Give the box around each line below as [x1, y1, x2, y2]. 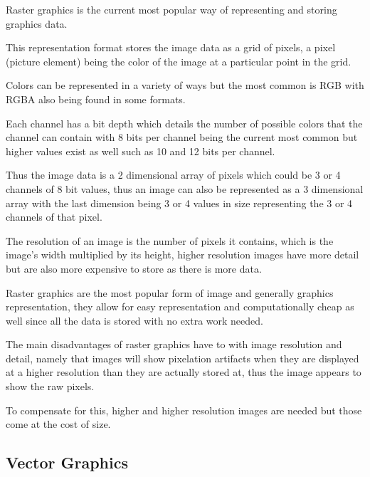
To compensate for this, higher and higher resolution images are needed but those [6, 402, 362, 417]
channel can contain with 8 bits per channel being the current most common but [6, 130, 358, 145]
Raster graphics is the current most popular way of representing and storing [6, 2, 337, 16]
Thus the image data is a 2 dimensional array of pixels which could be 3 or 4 [6, 167, 341, 182]
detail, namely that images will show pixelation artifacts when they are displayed [6, 350, 359, 365]
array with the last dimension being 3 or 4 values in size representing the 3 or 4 [6, 195, 353, 210]
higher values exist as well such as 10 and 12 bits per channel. [6, 143, 275, 158]
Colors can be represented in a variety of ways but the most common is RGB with [6, 78, 364, 93]
